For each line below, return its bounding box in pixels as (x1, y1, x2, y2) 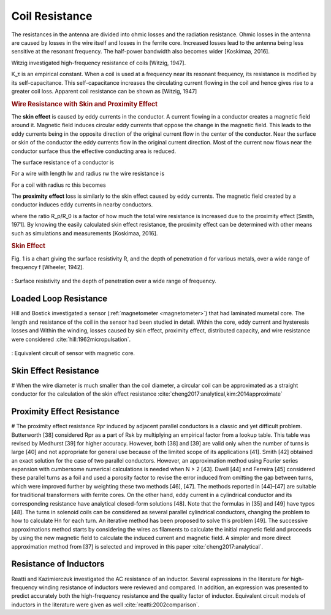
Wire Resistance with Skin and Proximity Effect (11, 100, 158, 108)
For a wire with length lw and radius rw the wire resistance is (11, 170, 165, 178)
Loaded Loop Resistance (11, 294, 108, 304)
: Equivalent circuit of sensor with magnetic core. (11, 349, 135, 356)
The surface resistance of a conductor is (11, 159, 115, 166)
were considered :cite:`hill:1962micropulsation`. (11, 335, 131, 343)
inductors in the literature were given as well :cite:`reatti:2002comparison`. (11, 601, 200, 608)
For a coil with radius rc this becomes (11, 181, 107, 189)
